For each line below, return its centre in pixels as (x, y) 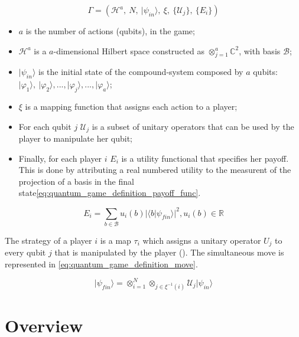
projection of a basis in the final (76, 181)
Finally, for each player (60, 158)
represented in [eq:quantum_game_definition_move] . (101, 264)
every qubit (25, 252)
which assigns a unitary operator (202, 240)
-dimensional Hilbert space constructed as (129, 50)
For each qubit (45, 126)
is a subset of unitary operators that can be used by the (193, 126)
